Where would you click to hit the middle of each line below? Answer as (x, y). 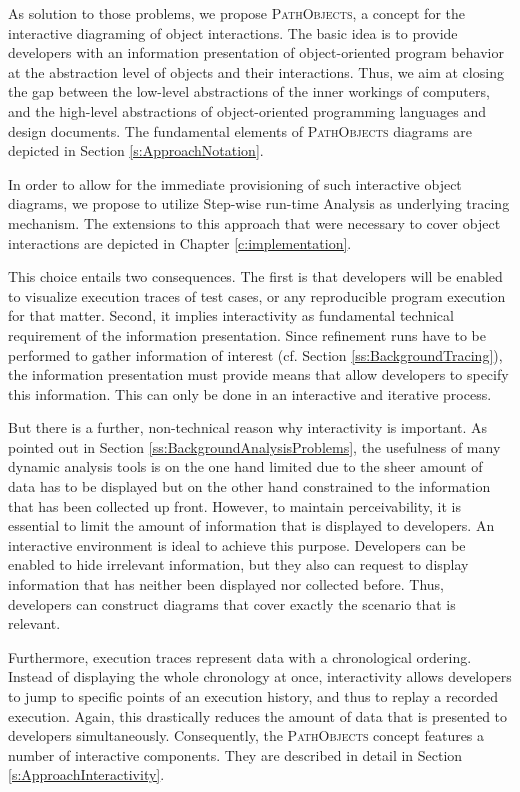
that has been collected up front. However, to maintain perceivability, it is (234, 505)
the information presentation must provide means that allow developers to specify (258, 374)
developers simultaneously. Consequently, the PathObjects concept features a (246, 735)
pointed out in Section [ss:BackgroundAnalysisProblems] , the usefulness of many (254, 446)
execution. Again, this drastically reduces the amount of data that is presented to (258, 715)
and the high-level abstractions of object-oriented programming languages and (247, 110)
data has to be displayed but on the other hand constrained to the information (249, 486)
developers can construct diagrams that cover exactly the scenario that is (232, 603)
